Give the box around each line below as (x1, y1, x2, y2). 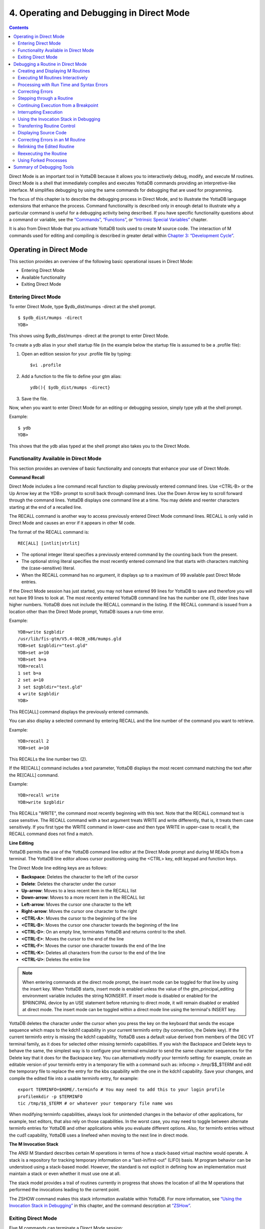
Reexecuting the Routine (18, 150, 67, 156)
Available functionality (21, 274, 66, 280)
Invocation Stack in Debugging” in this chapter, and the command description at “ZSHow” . (9, 1202, 191, 1209)
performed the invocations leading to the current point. (9, 1187, 120, 1193)
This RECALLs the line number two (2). (9, 756, 88, 762)
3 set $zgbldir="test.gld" (18, 684, 83, 690)
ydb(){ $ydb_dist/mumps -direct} (30, 385, 110, 390)
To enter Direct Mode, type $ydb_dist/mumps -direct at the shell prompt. (9, 304, 157, 310)
